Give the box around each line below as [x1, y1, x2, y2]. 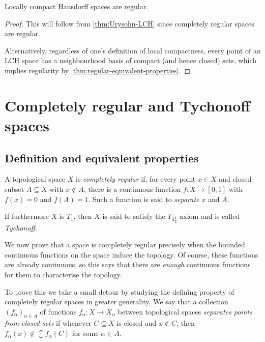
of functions [40, 306, 77, 317]
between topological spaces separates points [117, 306, 252, 317]
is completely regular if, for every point [75, 174, 196, 184]
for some [72, 328, 99, 338]
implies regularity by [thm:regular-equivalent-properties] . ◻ [5, 65, 191, 75]
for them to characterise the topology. [5, 269, 122, 279]
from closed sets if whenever [5, 318, 92, 328]
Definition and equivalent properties [5, 150, 199, 165]
